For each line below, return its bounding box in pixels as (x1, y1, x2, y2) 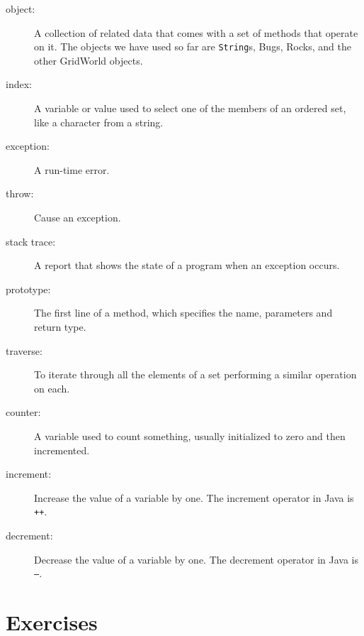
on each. (34, 380, 70, 395)
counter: (6, 405, 41, 420)
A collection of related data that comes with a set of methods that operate (34, 25, 358, 40)
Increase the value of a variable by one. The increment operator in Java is (34, 490, 354, 505)
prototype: (6, 281, 51, 296)
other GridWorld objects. (34, 53, 143, 67)
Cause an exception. (34, 210, 121, 224)
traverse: (6, 343, 42, 358)
